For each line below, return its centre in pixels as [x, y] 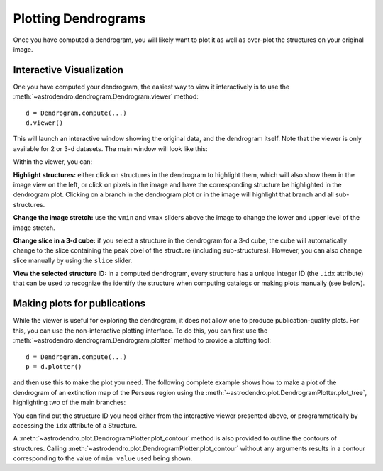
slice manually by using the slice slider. [73, 260]
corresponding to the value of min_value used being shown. [103, 458]
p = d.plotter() [54, 366]
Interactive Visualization [68, 70]
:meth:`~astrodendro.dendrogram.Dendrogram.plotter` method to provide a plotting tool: [142, 340]
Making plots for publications [79, 304]
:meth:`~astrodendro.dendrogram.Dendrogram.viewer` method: [106, 96]
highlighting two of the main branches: [70, 403]
